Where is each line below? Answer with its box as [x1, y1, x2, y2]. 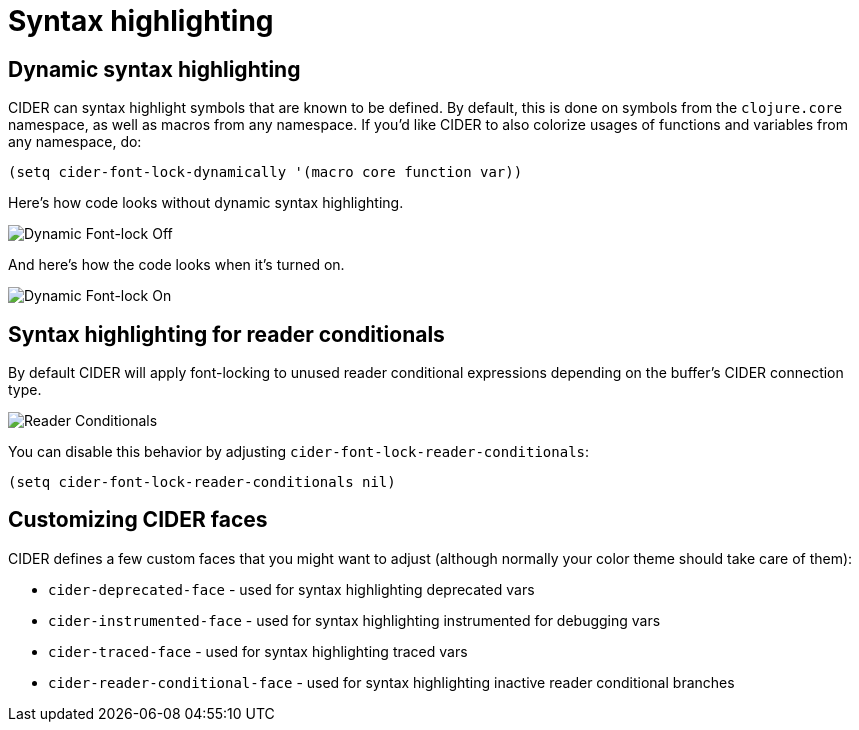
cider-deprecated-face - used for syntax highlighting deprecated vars [48, 580, 535, 598]
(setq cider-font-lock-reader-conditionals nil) [8, 474, 396, 491]
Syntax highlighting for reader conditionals [8, 321, 445, 347]
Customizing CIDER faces [8, 507, 268, 533]
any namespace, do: [8, 133, 142, 151]
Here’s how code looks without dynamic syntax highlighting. [8, 194, 404, 212]
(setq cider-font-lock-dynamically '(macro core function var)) [8, 164, 523, 181]
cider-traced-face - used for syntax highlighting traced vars [48, 642, 468, 660]
